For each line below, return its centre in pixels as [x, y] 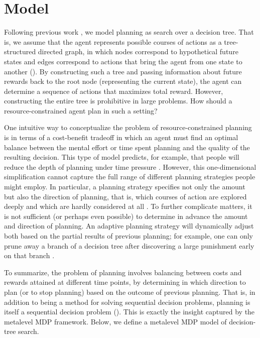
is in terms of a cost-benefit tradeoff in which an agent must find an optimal [121, 137]
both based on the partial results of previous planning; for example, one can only [128, 236]
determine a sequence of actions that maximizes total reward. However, [114, 91]
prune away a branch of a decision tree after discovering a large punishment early [129, 245]
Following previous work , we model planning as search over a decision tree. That [129, 32]
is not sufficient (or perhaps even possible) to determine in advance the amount [126, 216]
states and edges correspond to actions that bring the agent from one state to [123, 61]
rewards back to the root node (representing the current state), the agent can [123, 81]
